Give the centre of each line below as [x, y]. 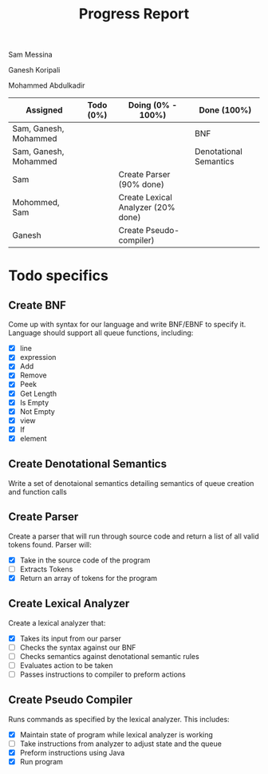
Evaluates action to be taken [66, 665]
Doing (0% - [153, 105]
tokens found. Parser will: [50, 544]
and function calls [38, 492]
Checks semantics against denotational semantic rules [109, 656]
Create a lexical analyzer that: [57, 622]
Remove [33, 375]
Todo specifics [59, 276]
